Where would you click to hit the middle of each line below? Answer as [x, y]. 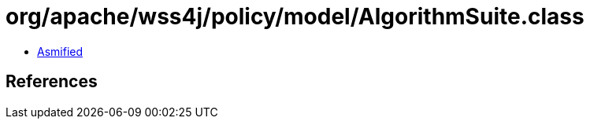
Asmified [60, 51]
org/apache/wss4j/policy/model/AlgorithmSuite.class [295, 17]
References [52, 82]
